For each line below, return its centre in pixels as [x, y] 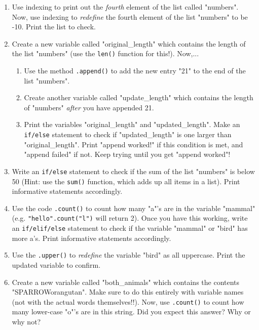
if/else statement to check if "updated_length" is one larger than [128, 134]
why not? [26, 322]
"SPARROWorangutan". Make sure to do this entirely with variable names [128, 292]
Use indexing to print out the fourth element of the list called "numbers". [125, 7]
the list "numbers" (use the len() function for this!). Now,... [105, 53]
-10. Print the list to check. [54, 27]
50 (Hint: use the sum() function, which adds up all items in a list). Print [126, 181]
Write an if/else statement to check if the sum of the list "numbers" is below [133, 171]
